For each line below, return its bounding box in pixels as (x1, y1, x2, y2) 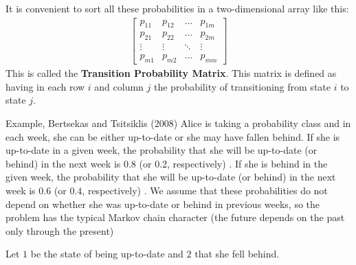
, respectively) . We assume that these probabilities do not (82, 183, 328, 197)
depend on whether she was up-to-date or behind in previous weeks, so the (5, 196, 320, 211)
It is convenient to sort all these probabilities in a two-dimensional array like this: (5, 1, 349, 15)
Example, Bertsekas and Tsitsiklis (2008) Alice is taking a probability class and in (5, 115, 351, 130)
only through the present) (5, 223, 114, 238)
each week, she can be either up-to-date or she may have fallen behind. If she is (5, 129, 340, 143)
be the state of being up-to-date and (30, 246, 183, 261)
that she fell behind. (194, 246, 280, 261)
